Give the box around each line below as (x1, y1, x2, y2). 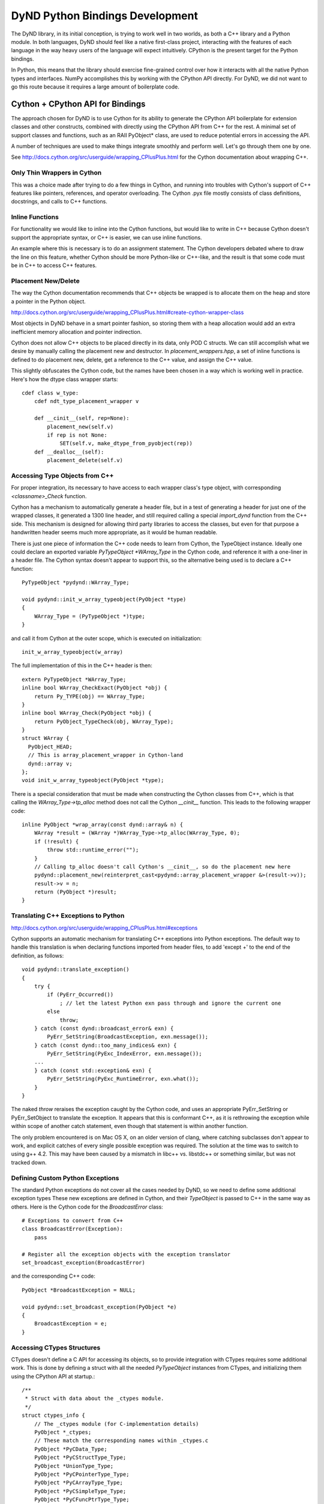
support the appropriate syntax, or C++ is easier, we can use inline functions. (11, 233, 202, 241)
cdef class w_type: (22, 390, 79, 396)
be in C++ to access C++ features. (11, 262, 97, 269)
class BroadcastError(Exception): (22, 1225, 123, 1233)
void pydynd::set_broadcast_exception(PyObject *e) (22, 1303, 177, 1310)
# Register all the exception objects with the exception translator (22, 1251, 231, 1257)
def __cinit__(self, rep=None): (34, 415, 130, 422)
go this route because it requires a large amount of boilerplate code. (11, 83, 179, 90)
